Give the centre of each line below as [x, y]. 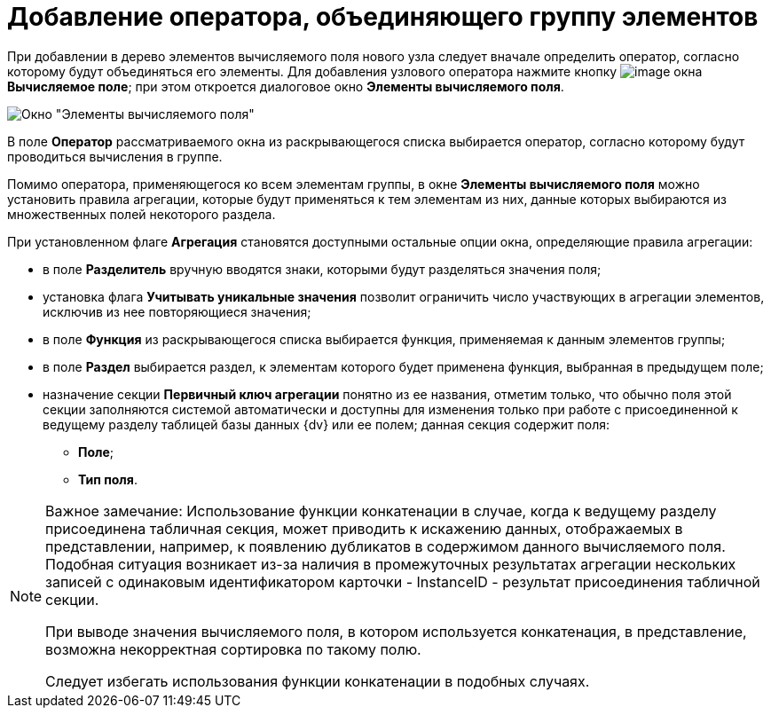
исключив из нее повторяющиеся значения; [177, 311]
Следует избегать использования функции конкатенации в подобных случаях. [318, 681]
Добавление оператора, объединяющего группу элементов [383, 17]
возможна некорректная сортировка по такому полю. [233, 649]
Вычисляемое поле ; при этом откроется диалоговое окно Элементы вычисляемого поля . [286, 86]
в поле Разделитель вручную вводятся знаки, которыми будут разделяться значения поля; [322, 269]
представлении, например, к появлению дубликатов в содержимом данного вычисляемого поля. [385, 546]
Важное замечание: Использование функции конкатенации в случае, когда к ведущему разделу [381, 511]
